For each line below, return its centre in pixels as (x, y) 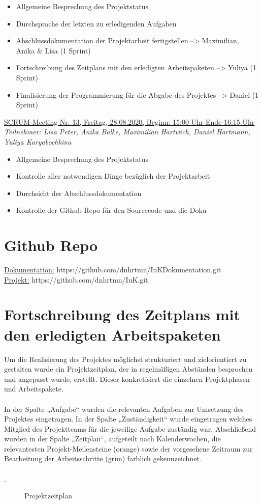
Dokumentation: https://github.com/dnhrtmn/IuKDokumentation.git (113, 270)
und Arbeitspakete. (34, 389)
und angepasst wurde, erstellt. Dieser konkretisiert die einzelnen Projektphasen (127, 379)
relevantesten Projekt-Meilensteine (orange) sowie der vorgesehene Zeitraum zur (128, 448)
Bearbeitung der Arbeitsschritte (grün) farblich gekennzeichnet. (103, 458)
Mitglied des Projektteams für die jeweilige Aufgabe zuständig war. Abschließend (130, 428)
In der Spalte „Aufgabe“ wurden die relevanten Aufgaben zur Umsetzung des (124, 409)
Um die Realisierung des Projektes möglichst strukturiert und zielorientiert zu (125, 359)
